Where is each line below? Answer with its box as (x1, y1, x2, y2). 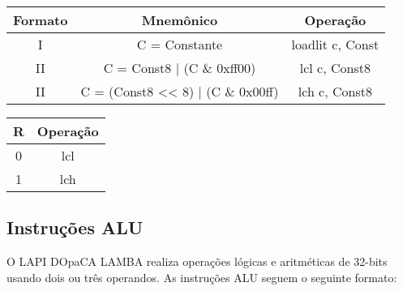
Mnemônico (141, 11, 218, 29)
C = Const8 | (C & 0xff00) (103, 58, 256, 77)
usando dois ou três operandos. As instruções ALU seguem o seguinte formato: (6, 268, 397, 285)
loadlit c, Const (291, 35, 379, 53)
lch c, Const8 (298, 82, 372, 101)
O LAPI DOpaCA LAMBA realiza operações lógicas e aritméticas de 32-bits (6, 253, 388, 270)
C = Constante (136, 35, 223, 53)
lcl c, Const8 (299, 58, 371, 77)
